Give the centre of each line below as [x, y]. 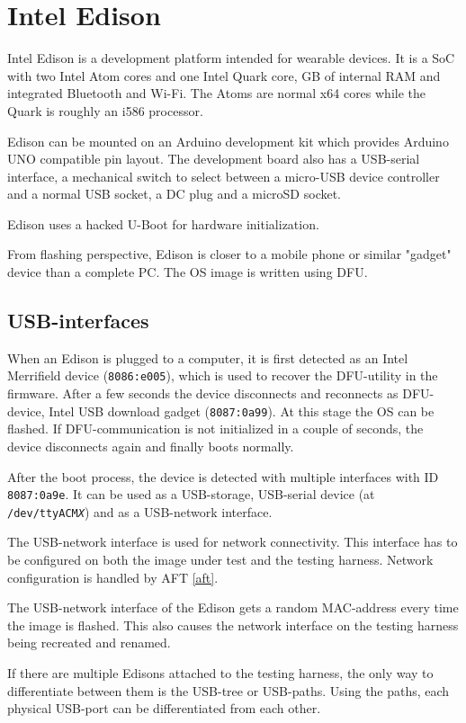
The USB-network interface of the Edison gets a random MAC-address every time [233, 607]
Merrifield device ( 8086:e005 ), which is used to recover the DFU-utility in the [223, 375]
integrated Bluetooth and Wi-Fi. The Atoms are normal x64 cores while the [217, 93]
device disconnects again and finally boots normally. [151, 446]
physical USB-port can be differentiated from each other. [164, 708]
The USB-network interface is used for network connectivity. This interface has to [233, 542]
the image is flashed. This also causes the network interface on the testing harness [233, 625]
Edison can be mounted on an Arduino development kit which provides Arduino [228, 141]
